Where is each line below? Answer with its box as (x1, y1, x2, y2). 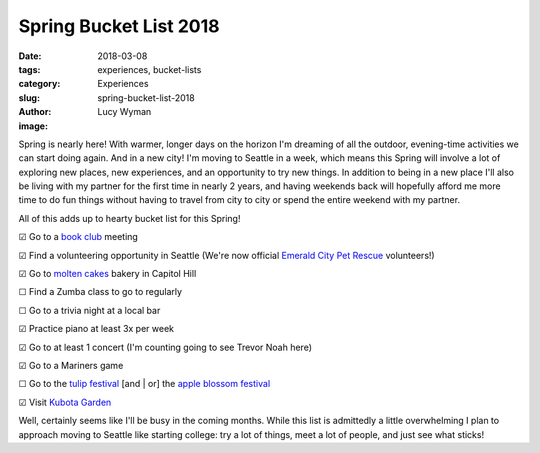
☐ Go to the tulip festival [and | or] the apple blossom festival (18, 378, 271, 390)
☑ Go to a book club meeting (18, 231, 139, 243)
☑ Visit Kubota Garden (18, 396, 112, 408)
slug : (18, 91, 40, 104)
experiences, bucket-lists (97, 63, 202, 75)
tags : (18, 63, 41, 75)
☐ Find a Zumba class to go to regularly (18, 286, 183, 298)
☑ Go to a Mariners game (18, 359, 124, 371)
